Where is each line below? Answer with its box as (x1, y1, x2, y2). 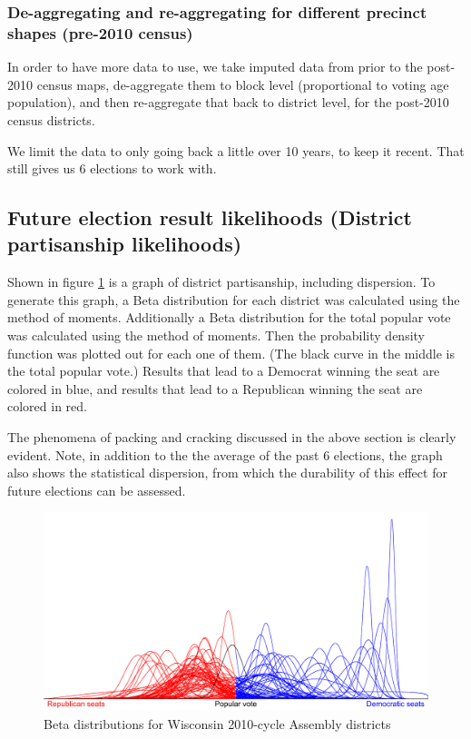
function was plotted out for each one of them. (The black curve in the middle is (7, 343, 455, 362)
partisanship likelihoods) (7, 230, 242, 258)
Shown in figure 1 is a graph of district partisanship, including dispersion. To (7, 272, 436, 291)
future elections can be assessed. (7, 480, 186, 499)
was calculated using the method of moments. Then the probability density (7, 326, 426, 345)
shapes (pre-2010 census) (7, 21, 193, 44)
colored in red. (7, 397, 87, 416)
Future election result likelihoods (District (7, 203, 412, 232)
